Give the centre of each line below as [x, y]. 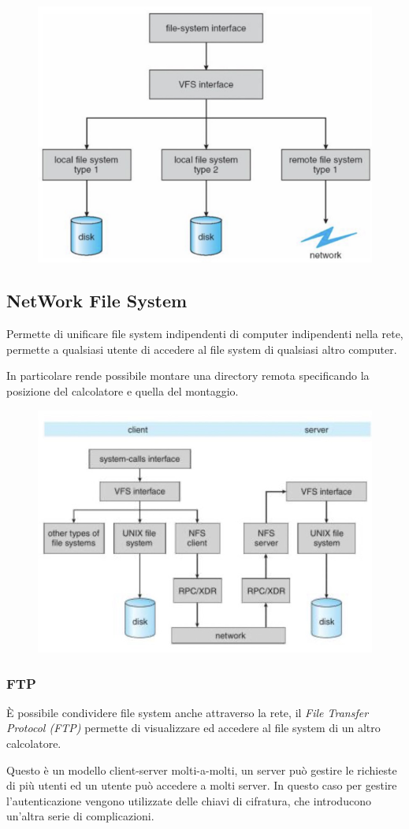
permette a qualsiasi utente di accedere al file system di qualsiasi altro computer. [202, 349]
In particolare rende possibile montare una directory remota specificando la [188, 375]
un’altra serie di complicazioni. [80, 816]
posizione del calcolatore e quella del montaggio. [123, 391]
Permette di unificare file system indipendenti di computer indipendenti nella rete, [205, 334]
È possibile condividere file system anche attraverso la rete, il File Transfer [188, 712]
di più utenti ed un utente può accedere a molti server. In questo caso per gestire [202, 785]
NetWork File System [97, 301]
